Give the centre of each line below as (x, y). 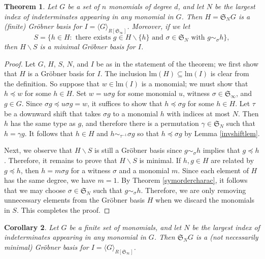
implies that (221, 150)
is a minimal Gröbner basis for (88, 46)
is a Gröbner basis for (61, 73)
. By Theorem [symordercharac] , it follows (182, 180)
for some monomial (147, 93)
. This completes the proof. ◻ (63, 209)
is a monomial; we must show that (195, 83)
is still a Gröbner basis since (138, 150)
